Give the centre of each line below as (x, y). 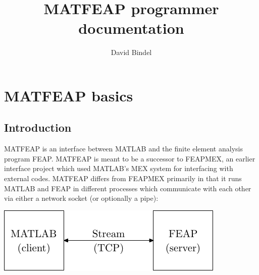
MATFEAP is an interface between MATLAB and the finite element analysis (123, 149)
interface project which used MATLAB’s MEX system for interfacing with (119, 168)
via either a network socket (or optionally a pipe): (81, 198)
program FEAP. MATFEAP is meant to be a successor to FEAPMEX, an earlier (130, 158)
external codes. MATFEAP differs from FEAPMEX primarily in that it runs (123, 178)
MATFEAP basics (69, 95)
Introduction (38, 127)
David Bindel (131, 52)
